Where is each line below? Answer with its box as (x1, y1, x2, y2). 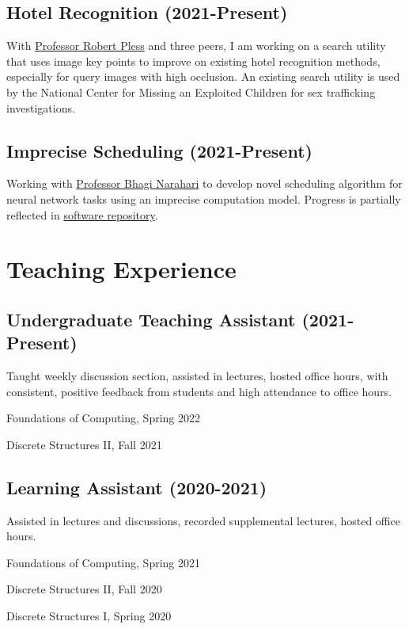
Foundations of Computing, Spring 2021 (6, 554, 200, 570)
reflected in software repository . (6, 206, 158, 223)
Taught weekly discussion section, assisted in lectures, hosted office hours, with (6, 368, 388, 384)
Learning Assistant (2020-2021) (6, 475, 267, 499)
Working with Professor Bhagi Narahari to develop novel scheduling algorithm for (6, 175, 403, 192)
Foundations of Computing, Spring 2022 (6, 410, 200, 426)
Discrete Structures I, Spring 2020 (6, 608, 172, 624)
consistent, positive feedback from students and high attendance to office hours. (6, 383, 392, 399)
